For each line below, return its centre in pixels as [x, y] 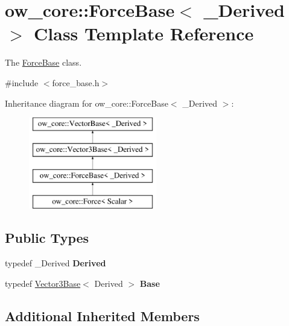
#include [22, 82]
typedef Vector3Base [43, 283]
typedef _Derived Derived [56, 263]
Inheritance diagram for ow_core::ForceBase [87, 103]
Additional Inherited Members [102, 315]
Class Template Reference [144, 33]
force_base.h [76, 82]
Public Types [47, 238]
